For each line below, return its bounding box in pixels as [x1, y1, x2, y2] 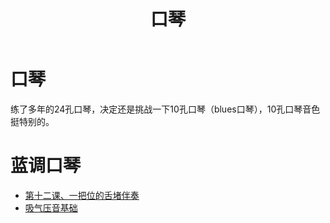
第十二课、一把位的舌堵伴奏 [24, 189, 140, 201]
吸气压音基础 [24, 201, 78, 214]
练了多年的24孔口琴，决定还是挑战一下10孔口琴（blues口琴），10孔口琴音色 [10, 103, 321, 115]
